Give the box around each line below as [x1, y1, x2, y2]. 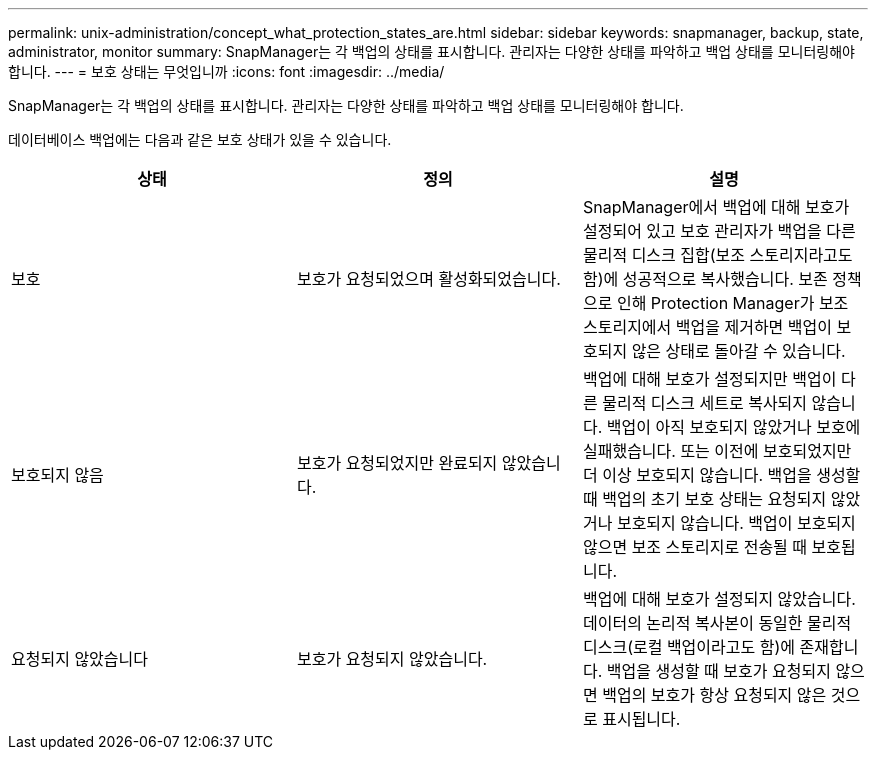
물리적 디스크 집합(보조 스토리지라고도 [582, 245, 853, 265]
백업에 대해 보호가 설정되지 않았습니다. [582, 589, 856, 609]
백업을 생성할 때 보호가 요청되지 [606, 661, 831, 681]
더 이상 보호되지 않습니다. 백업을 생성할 [582, 465, 861, 485]
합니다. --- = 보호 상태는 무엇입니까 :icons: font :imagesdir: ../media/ [8, 63, 445, 80]
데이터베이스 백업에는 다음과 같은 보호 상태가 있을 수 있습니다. [8, 131, 392, 148]
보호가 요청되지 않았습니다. [296, 649, 488, 669]
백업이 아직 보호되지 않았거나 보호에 [606, 417, 861, 437]
